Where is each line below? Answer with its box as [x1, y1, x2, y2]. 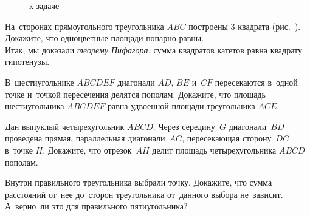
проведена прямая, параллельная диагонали [5, 132, 165, 144]
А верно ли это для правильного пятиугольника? [5, 200, 188, 212]
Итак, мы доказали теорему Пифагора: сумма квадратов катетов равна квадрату [5, 43, 302, 56]
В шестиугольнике [5, 75, 74, 88]
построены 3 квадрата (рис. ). [188, 19, 301, 32]
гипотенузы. [5, 55, 50, 68]
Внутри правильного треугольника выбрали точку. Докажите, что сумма [5, 176, 272, 189]
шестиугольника [5, 100, 64, 112]
